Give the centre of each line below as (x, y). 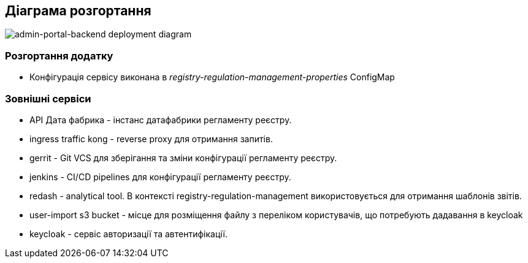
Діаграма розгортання (78, 11)
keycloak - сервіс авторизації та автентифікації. (128, 234)
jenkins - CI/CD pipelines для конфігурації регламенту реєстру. (160, 177)
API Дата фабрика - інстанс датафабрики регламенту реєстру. (161, 120)
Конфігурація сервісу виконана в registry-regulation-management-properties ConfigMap (212, 77)
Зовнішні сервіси (48, 98)
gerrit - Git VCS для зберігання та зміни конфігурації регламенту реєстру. (183, 158)
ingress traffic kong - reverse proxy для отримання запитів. (151, 139)
